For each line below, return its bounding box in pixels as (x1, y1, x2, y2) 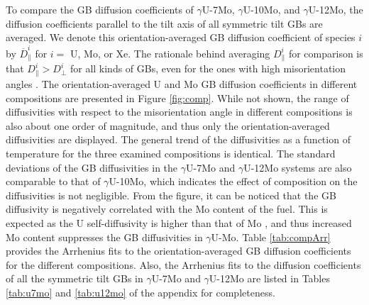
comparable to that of (6, 174, 101, 189)
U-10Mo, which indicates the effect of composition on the (109, 174, 358, 189)
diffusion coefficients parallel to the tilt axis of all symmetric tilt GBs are (6, 16, 323, 30)
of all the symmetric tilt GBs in (6, 271, 143, 286)
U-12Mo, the (308, 2, 363, 16)
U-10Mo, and (243, 2, 300, 16)
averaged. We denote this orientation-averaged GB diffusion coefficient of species (6, 30, 356, 45)
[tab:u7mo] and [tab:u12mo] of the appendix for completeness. (6, 284, 275, 299)
